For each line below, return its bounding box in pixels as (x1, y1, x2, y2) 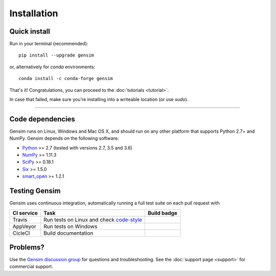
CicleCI (12, 230, 30, 237)
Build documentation (43, 230, 94, 237)
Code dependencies (9, 115, 75, 123)
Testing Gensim (9, 187, 61, 195)
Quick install (9, 27, 51, 36)
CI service (12, 209, 38, 216)
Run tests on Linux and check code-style (43, 216, 143, 223)
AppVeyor (12, 222, 37, 230)
